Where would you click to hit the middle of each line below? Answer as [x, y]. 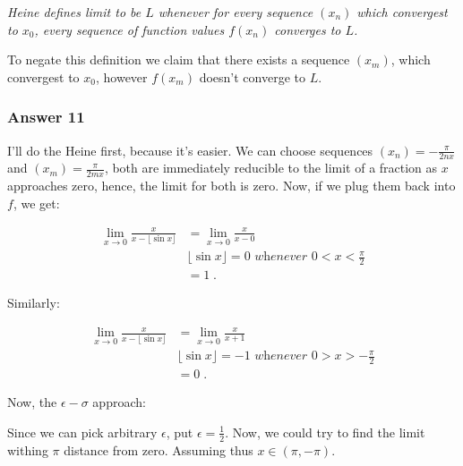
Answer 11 [46, 117]
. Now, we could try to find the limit [325, 432]
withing [28, 449]
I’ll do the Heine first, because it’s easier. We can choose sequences [190, 150]
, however [121, 76]
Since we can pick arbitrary [82, 432]
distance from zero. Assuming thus [159, 449]
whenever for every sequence [236, 12]
